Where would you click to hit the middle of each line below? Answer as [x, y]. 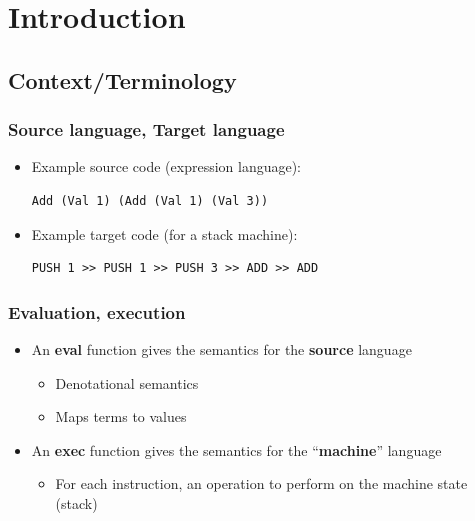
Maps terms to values [121, 416]
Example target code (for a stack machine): [164, 233]
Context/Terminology [122, 79]
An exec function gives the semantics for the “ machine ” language [236, 449]
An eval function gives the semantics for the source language [221, 348]
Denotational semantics [127, 382]
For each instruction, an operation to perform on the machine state [261, 483]
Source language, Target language [146, 129]
